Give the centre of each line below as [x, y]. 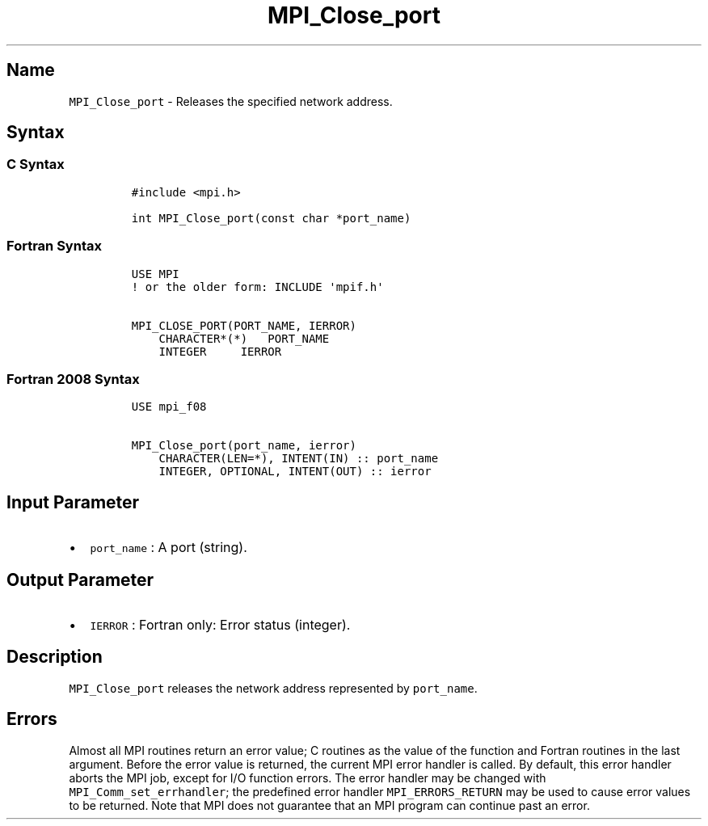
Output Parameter [80, 579]
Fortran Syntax [54, 246]
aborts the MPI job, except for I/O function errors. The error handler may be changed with [308, 778]
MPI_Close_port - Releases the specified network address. [231, 101]
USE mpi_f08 [169, 407]
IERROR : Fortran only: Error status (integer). [220, 625]
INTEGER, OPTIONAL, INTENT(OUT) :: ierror [295, 472]
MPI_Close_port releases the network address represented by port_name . [273, 688]
